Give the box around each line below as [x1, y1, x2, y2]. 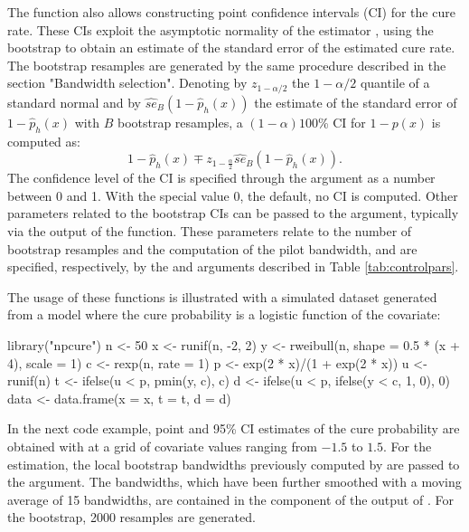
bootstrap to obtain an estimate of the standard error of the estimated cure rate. [7, 38, 455, 57]
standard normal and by [7, 92, 141, 111]
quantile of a [360, 73, 430, 92]
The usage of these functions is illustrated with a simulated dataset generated [7, 287, 437, 306]
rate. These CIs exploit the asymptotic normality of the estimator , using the [7, 20, 434, 39]
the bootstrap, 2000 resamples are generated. [7, 508, 256, 527]
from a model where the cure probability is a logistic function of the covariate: [7, 305, 441, 324]
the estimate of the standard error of [254, 92, 457, 111]
